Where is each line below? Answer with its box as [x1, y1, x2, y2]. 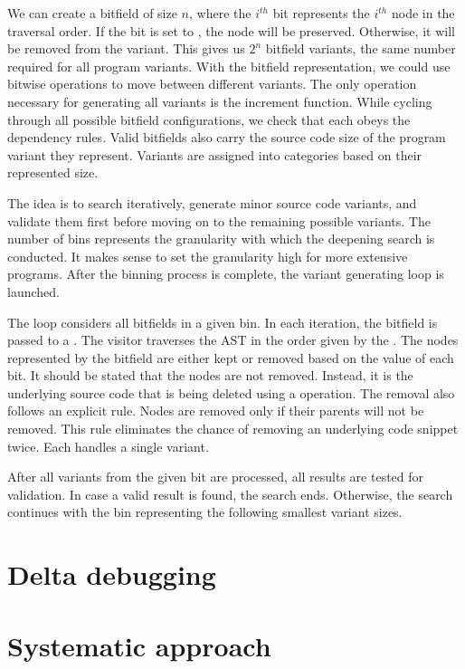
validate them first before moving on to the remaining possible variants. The [7, 211, 431, 230]
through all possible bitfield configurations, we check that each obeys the [7, 110, 411, 129]
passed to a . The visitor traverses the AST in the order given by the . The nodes [7, 330, 459, 349]
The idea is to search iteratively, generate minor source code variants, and [7, 193, 417, 212]
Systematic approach [7, 626, 271, 664]
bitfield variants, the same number [265, 39, 456, 58]
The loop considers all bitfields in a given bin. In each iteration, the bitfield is [7, 312, 438, 331]
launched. [7, 282, 60, 301]
